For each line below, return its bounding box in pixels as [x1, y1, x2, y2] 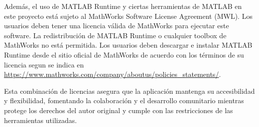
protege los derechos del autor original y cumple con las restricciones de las [4, 105, 233, 115]
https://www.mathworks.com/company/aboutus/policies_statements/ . [4, 69, 221, 79]
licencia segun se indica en [4, 59, 84, 69]
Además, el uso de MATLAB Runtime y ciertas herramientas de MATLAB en [4, 1, 242, 11]
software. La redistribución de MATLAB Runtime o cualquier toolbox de [4, 30, 227, 40]
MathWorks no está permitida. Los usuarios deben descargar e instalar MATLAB [4, 40, 253, 50]
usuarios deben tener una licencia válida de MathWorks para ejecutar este [4, 20, 229, 31]
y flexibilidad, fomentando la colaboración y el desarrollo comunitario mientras [4, 95, 244, 106]
